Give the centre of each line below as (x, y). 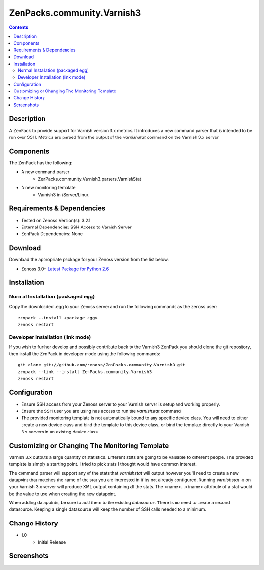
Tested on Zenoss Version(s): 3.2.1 (56, 220)
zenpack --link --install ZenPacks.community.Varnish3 (85, 372)
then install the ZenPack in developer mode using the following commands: (85, 354)
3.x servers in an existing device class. (60, 432)
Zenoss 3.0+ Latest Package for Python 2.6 (65, 269)
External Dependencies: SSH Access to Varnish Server (76, 227)
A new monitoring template (48, 188)
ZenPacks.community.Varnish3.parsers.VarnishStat (89, 179)
